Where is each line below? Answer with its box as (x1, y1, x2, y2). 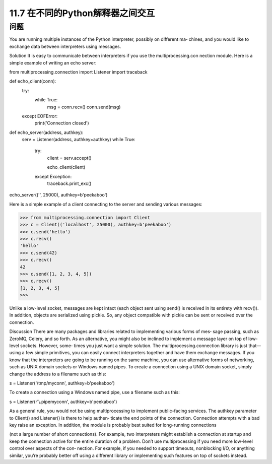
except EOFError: (22, 113, 58, 119)
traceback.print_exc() (47, 180, 92, 186)
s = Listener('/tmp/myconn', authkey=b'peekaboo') (9, 380, 115, 386)
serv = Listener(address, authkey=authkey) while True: (22, 137, 135, 143)
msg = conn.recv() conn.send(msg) (47, 104, 121, 110)
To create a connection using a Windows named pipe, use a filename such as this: (9, 389, 180, 395)
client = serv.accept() (47, 155, 92, 161)
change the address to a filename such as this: (9, 371, 106, 377)
